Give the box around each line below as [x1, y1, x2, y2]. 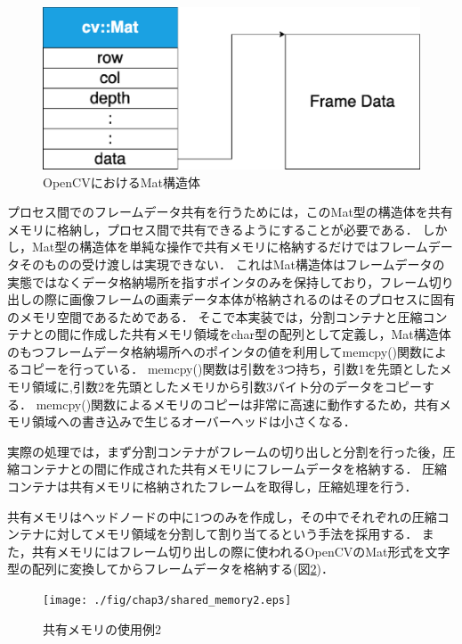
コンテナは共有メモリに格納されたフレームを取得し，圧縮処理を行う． [7, 477, 417, 496]
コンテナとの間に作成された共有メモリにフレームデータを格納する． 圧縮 [19, 459, 448, 478]
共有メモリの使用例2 [43, 619, 161, 638]
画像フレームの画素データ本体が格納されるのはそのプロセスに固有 [69, 290, 456, 309]
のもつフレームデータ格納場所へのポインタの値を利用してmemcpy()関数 [7, 342, 423, 360]
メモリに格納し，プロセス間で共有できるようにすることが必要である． [7, 219, 418, 238]
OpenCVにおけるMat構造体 [43, 172, 200, 191]
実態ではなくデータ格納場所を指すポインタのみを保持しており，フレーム [7, 272, 429, 291]
